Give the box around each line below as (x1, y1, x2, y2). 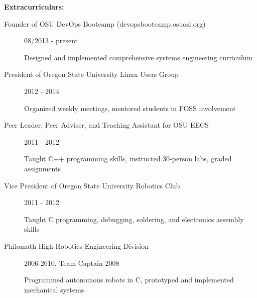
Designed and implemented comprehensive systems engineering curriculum (24, 52, 253, 62)
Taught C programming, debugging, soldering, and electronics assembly (24, 214, 244, 224)
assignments (24, 163, 61, 173)
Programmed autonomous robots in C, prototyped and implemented (24, 274, 234, 285)
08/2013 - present (24, 35, 78, 46)
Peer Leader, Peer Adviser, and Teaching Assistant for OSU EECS (4, 120, 209, 130)
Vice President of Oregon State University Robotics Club (4, 180, 180, 190)
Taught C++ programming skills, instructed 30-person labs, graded (24, 153, 232, 164)
